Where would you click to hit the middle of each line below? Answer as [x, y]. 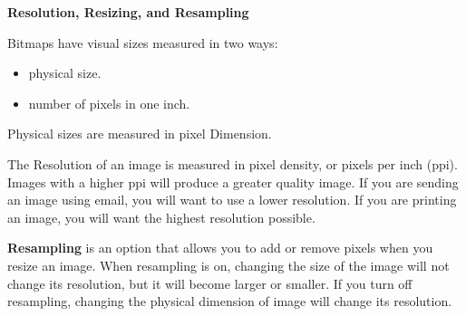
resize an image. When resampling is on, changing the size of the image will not [228, 265]
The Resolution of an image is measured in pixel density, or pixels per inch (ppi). [233, 163]
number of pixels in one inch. [109, 103]
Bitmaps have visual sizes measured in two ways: [143, 42]
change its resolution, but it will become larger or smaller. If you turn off [210, 283]
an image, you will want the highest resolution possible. [161, 217]
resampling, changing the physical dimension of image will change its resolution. [230, 301]
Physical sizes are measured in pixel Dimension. [140, 134]
